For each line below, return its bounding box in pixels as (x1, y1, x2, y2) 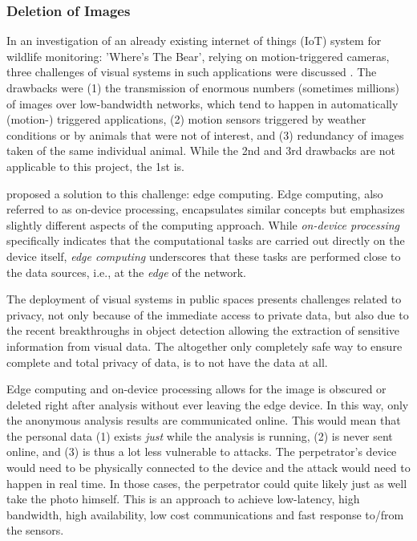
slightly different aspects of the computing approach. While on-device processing (6, 216, 399, 233)
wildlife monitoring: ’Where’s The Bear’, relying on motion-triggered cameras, (6, 47, 390, 64)
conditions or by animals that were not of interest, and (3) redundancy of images (6, 126, 404, 143)
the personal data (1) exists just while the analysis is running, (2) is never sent (6, 427, 393, 444)
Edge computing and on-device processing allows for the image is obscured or (6, 380, 387, 397)
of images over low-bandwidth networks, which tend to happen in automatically (6, 95, 399, 112)
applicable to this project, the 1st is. (6, 157, 184, 174)
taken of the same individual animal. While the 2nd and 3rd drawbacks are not (6, 142, 395, 159)
